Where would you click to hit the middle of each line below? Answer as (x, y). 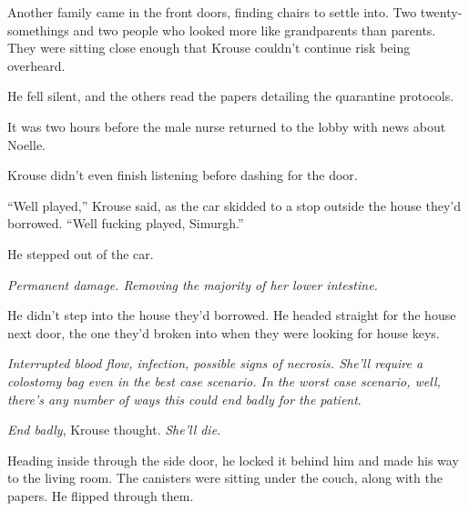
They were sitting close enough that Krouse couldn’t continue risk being (209, 48)
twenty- (441, 12)
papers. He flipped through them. (101, 495)
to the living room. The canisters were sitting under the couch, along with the (225, 478)
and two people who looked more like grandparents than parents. (255, 30)
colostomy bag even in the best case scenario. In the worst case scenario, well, (224, 381)
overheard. (36, 65)
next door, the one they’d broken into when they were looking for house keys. (224, 332)
